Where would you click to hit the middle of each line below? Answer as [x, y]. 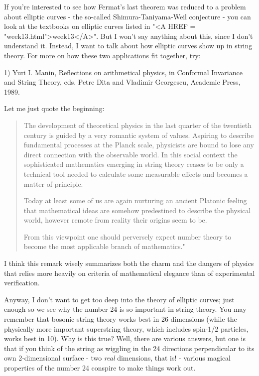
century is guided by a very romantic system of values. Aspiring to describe [139, 135]
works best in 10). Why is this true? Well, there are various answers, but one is [125, 338]
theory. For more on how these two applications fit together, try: [102, 55]
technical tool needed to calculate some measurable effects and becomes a [136, 174]
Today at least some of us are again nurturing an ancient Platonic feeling [135, 200]
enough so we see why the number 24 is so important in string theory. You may [125, 309]
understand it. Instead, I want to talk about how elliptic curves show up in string [128, 46]
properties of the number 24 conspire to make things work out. [100, 368]
